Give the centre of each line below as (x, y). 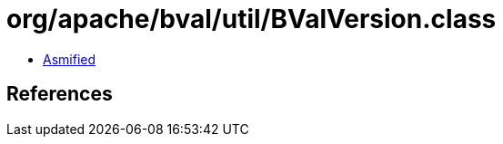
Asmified (70, 59)
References (60, 94)
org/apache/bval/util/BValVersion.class (251, 19)
